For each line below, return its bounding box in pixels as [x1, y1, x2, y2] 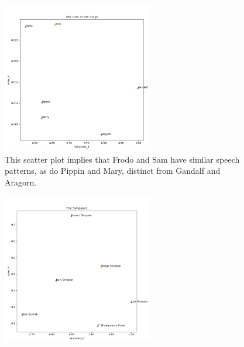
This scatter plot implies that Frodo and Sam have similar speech [5, 153, 240, 165]
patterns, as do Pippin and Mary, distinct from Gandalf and [5, 164, 221, 177]
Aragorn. [5, 176, 37, 188]
